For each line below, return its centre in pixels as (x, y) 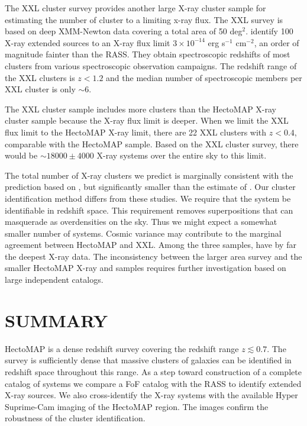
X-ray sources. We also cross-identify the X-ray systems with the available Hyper (151, 395)
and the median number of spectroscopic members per (204, 77)
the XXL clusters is (40, 77)
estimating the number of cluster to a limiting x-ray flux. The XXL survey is (144, 19)
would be (21, 155)
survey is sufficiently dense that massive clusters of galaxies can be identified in (148, 360)
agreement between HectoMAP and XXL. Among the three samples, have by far (151, 245)
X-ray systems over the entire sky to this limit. (182, 155)
